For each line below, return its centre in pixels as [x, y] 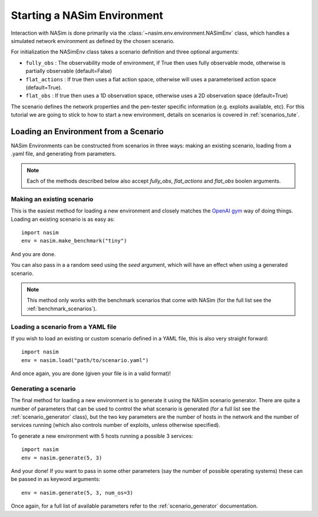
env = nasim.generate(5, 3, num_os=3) [77, 493]
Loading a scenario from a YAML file [64, 327]
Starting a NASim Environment [87, 15]
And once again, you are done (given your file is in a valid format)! [91, 373]
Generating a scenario [43, 389]
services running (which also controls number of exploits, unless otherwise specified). [116, 425]
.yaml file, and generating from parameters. [64, 154]
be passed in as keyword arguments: [56, 479]
